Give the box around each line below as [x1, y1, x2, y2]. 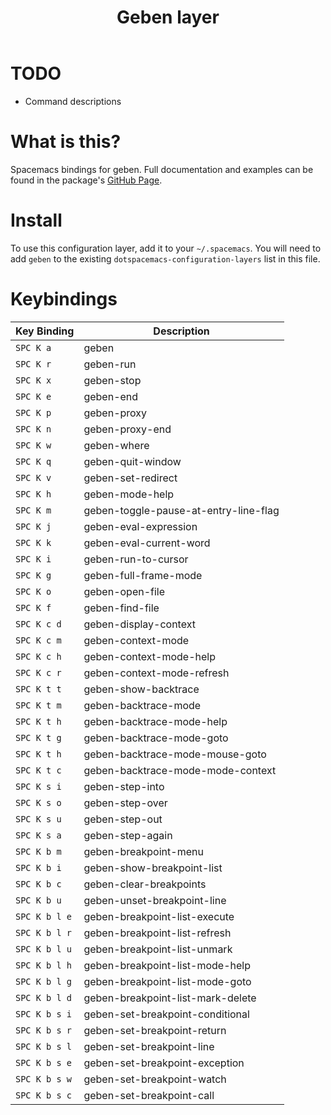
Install [10, 209, 63, 232]
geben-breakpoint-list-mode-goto [83, 974, 252, 988]
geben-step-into [83, 779, 165, 793]
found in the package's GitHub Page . [10, 174, 163, 186]
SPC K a [15, 342, 52, 353]
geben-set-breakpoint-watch [83, 1072, 227, 1086]
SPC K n [15, 423, 52, 435]
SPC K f [15, 602, 52, 613]
